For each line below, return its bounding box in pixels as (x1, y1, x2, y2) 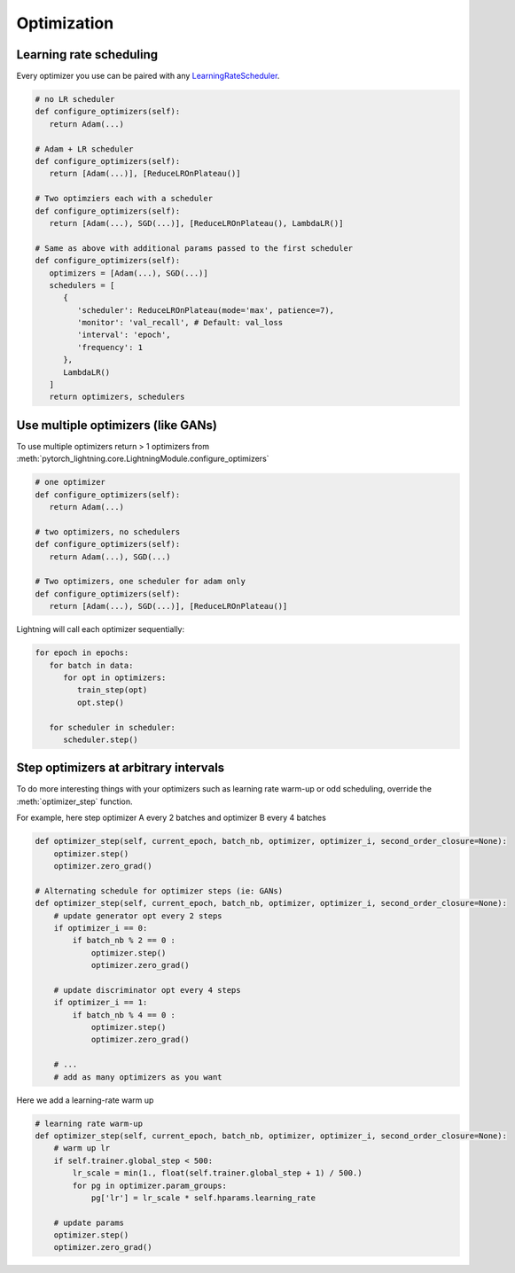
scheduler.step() (63, 734, 139, 745)
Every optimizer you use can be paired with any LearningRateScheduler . (16, 71, 280, 82)
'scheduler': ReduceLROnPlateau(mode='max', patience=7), (76, 305, 335, 315)
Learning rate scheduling (16, 47, 159, 62)
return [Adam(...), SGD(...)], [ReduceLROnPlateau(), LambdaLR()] (49, 218, 344, 228)
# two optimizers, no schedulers (35, 527, 181, 536)
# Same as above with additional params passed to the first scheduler (35, 243, 354, 253)
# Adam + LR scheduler (35, 144, 134, 154)
